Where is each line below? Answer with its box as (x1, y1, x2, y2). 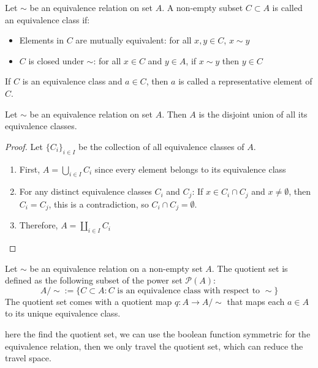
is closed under (28, 54, 84, 67)
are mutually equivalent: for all (75, 34, 192, 47)
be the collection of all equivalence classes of (78, 140, 244, 152)
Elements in (19, 34, 64, 47)
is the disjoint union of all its (199, 107, 308, 120)
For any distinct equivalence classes (19, 185, 152, 198)
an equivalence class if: (5, 13, 90, 26)
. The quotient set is (211, 261, 288, 274)
